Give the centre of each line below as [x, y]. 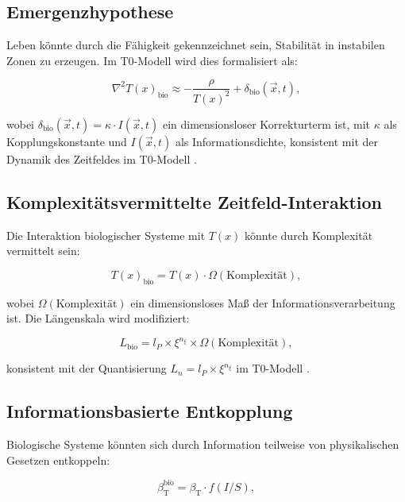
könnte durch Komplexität [309, 235]
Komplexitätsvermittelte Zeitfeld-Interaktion [194, 201]
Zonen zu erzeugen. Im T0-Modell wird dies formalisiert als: [152, 60]
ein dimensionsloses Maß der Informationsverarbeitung [263, 302]
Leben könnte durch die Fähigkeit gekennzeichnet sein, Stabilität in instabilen [196, 45]
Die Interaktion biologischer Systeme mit [106, 235]
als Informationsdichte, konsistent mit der [277, 141]
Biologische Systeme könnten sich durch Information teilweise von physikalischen [203, 444]
